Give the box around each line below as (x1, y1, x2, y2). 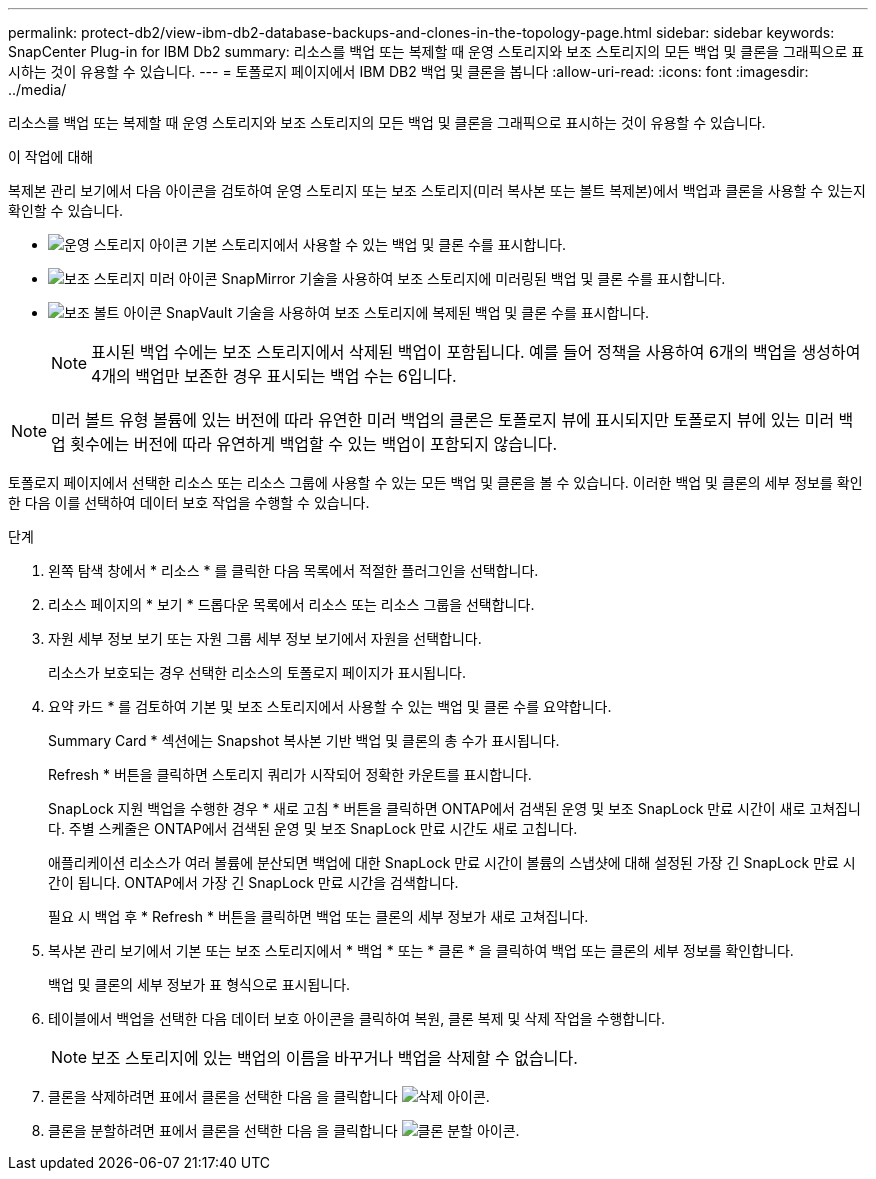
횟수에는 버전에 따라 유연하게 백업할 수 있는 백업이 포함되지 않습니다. (70, 434, 557, 454)
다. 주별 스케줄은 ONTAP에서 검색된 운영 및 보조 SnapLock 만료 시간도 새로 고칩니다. (48, 820, 578, 837)
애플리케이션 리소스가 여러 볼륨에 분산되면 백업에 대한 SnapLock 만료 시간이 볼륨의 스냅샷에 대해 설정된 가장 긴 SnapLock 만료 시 (48, 854, 856, 871)
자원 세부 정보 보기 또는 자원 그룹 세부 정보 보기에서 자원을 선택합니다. (48, 630, 482, 647)
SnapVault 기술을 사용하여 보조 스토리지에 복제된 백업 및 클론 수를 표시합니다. (165, 304, 650, 321)
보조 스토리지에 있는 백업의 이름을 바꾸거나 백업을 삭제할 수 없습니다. (91, 1048, 578, 1068)
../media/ (8, 81, 67, 98)
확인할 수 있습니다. (8, 202, 123, 219)
